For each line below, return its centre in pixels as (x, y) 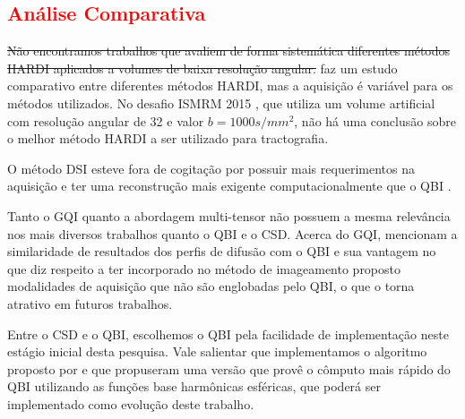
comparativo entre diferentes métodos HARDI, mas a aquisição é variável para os (230, 86)
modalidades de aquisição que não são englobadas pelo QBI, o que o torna (211, 286)
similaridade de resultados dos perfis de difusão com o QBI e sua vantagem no (222, 251)
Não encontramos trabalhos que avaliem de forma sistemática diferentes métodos (229, 51)
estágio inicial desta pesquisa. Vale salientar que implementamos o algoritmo (217, 351)
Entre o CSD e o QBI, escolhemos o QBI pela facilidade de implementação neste (228, 333)
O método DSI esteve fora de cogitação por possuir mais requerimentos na (211, 168)
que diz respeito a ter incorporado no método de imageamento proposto (204, 268)
